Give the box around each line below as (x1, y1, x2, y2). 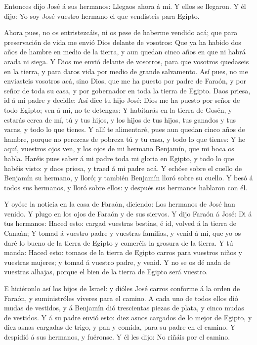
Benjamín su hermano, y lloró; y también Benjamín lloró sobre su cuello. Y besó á (4, 172, 253, 183)
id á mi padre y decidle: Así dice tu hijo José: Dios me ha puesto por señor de (4, 95, 240, 105)
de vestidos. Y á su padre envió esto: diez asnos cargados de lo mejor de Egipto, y (4, 312, 252, 322)
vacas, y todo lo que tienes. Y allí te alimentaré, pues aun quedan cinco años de (4, 124, 245, 134)
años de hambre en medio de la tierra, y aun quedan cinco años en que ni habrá (4, 46, 246, 57)
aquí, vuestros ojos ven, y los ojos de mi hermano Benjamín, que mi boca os (4, 143, 234, 154)
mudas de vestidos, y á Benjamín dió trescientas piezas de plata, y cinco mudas (4, 302, 244, 313)
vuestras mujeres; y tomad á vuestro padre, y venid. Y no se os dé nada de (4, 257, 231, 267)
